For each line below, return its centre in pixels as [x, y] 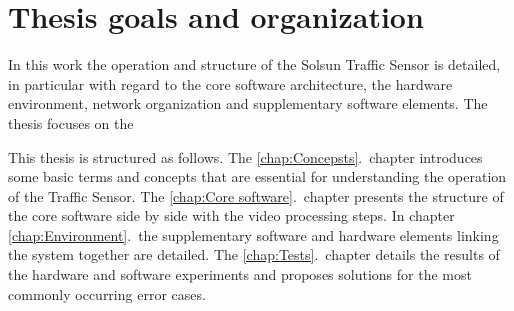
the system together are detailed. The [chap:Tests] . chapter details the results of [254, 254]
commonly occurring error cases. [107, 293]
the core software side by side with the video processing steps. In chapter [231, 215]
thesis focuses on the [71, 122]
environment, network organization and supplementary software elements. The [248, 103]
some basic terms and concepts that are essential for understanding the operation [257, 176]
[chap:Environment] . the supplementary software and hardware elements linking [253, 234]
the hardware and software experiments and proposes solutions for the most [240, 274]
